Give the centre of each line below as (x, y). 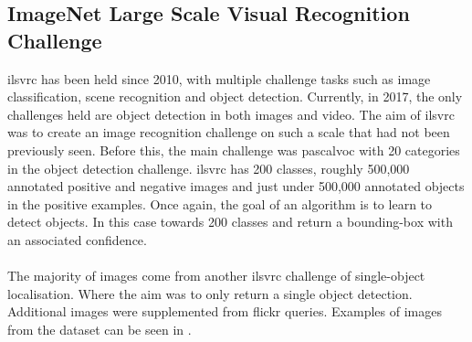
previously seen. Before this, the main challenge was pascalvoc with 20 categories (234, 150)
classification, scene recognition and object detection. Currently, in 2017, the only (235, 96)
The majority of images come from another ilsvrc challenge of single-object (216, 276)
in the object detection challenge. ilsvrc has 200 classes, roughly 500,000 (209, 168)
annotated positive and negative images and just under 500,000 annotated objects (236, 186)
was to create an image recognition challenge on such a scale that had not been (229, 132)
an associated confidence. (77, 239)
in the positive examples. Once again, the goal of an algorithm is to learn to (220, 203)
